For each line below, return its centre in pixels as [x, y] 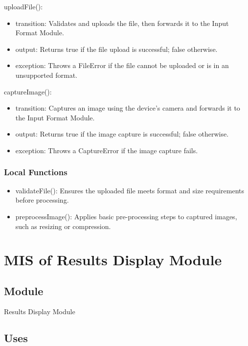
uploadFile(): [23, 6]
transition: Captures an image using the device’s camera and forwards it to [128, 108]
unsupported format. [46, 75]
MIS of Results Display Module [113, 260]
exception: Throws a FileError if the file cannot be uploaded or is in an [122, 65]
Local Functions [36, 172]
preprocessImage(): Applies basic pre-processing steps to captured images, [126, 216]
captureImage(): [28, 91]
